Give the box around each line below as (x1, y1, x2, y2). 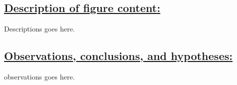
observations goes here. (4, 71, 75, 81)
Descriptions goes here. (4, 23, 75, 34)
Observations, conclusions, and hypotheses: (4, 48, 233, 63)
